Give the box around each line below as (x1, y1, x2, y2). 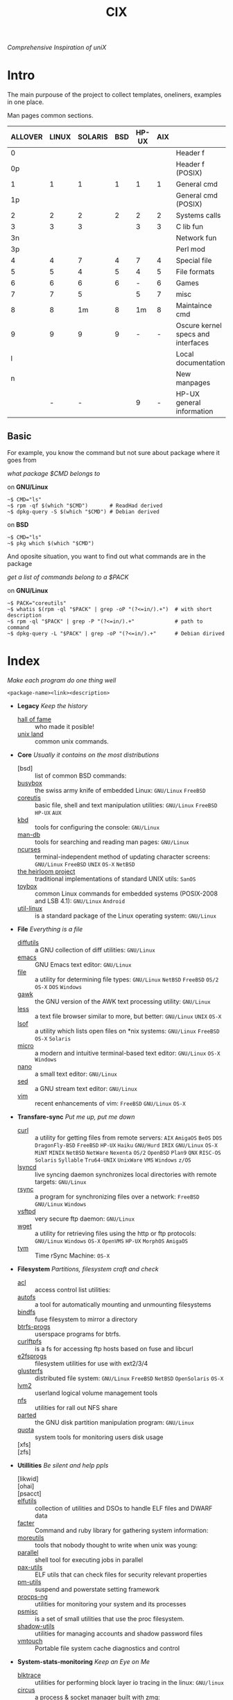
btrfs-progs (17, 1322, 51, 1330)
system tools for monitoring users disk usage (34, 1433, 164, 1441)
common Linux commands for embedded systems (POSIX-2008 (34, 889, 218, 898)
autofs (17, 1293, 36, 1301)
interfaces (175, 338, 209, 347)
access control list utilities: (34, 1285, 111, 1294)
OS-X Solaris (34, 1035, 71, 1042)
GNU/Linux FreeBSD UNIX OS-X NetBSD (34, 861, 135, 868)
